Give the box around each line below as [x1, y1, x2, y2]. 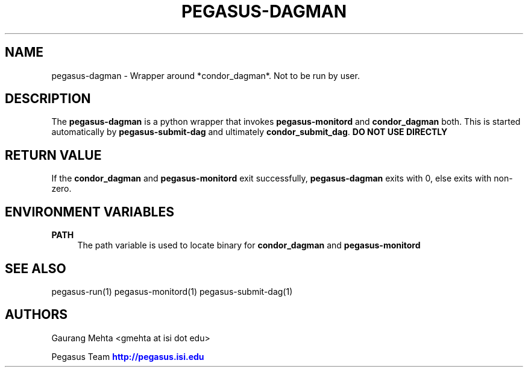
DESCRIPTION [5, 91, 91, 107]
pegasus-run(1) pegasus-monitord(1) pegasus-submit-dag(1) [51, 286, 293, 297]
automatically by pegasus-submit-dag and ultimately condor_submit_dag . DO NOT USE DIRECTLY [51, 127, 448, 137]
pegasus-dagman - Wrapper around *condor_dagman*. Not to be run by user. [51, 70, 360, 81]
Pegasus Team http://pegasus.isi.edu [51, 351, 204, 362]
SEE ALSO [5, 260, 66, 276]
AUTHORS [5, 307, 68, 323]
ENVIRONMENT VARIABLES [5, 204, 174, 219]
